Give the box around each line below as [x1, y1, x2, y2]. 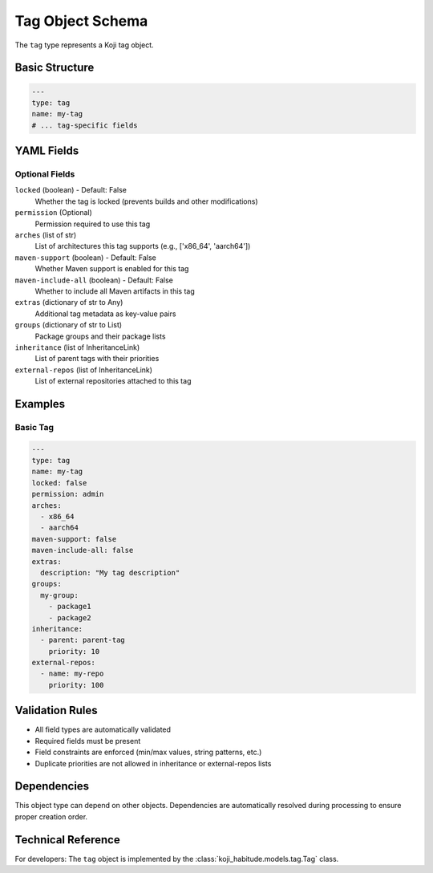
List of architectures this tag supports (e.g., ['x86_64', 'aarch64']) [34, 242, 251, 251]
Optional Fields [14, 169, 75, 180]
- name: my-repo [40, 669, 104, 678]
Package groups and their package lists [34, 331, 166, 341]
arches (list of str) [14, 230, 77, 240]
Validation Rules [14, 704, 98, 717]
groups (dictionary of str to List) [14, 320, 123, 330]
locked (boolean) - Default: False [14, 185, 127, 195]
